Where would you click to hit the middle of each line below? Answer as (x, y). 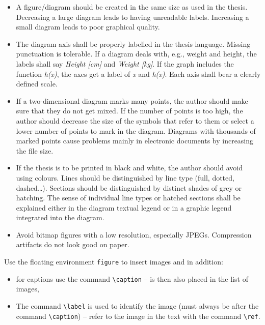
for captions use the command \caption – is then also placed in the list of (132, 278)
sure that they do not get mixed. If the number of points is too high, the (129, 111)
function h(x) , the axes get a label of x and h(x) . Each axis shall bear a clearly (138, 73)
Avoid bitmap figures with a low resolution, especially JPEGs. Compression (134, 234)
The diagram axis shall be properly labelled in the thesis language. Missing (133, 43)
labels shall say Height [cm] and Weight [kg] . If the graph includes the (125, 63)
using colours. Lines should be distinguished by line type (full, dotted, (125, 177)
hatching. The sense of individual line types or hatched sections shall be (128, 198)
